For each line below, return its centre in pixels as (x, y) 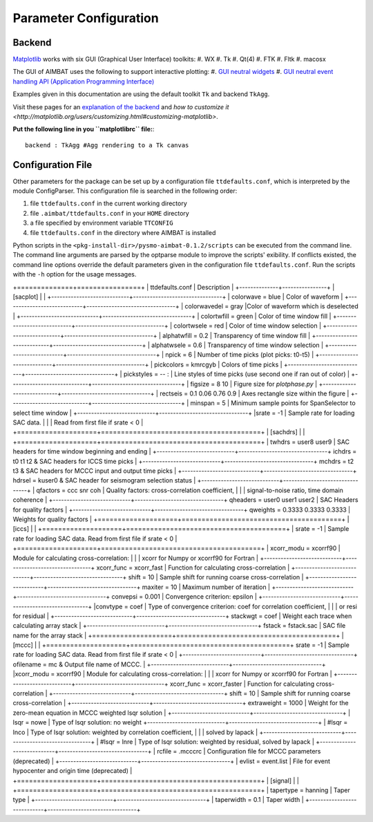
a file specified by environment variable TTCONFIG (102, 223)
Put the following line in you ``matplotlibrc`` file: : (84, 129)
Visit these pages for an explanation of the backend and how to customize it (121, 106)
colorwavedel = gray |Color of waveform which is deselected (271, 306)
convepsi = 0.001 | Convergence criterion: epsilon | (184, 597)
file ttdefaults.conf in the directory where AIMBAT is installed (123, 232)
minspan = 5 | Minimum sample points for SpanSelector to (273, 403)
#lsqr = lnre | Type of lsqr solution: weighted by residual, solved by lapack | (207, 741)
